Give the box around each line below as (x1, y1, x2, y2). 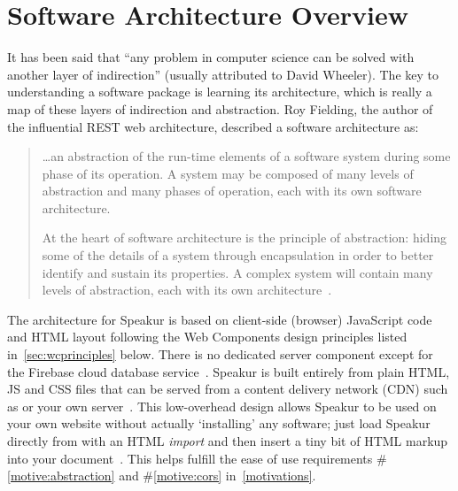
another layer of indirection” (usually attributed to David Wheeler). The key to (7, 65, 439, 83)
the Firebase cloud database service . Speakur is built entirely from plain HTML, (7, 362, 450, 380)
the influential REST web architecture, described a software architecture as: (7, 117, 419, 135)
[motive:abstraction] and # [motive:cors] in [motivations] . (7, 466, 316, 485)
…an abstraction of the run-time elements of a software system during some (42, 147, 451, 165)
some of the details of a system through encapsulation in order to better (42, 246, 434, 265)
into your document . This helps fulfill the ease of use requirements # (7, 449, 387, 467)
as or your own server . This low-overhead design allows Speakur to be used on (7, 396, 437, 415)
